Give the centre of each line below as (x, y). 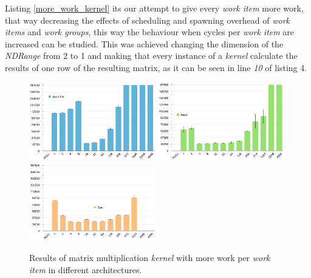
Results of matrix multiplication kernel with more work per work (150, 258)
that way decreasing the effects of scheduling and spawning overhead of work (147, 20)
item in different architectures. (86, 269)
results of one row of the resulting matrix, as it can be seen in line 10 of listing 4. (156, 67)
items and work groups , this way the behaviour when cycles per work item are (150, 32)
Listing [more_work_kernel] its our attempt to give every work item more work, (154, 8)
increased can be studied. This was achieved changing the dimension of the (144, 43)
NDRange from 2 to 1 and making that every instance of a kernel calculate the (151, 56)
